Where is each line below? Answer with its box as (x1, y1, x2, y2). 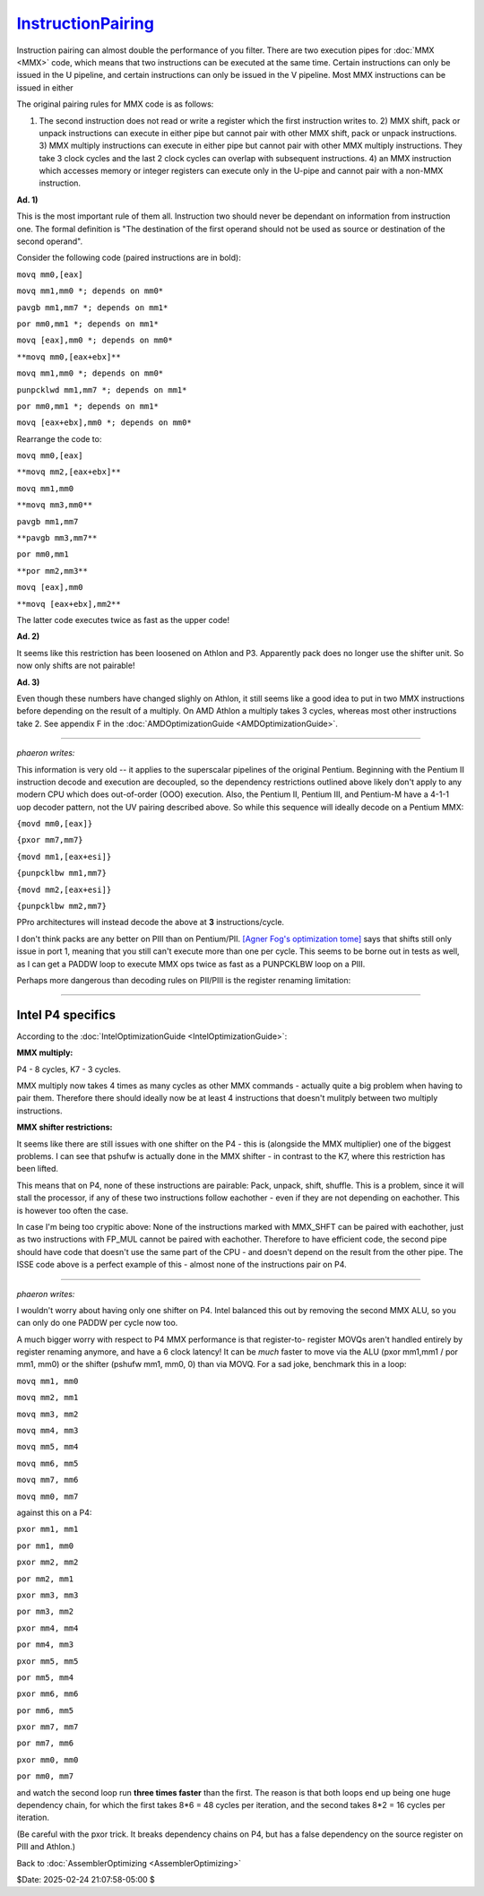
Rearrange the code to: (16, 433, 102, 444)
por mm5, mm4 (16, 1672, 74, 1683)
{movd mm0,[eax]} (16, 818, 93, 829)
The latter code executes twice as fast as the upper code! (16, 615, 230, 625)
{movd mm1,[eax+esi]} (16, 852, 112, 861)
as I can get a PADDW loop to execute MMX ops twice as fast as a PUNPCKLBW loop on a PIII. (16, 958, 366, 969)
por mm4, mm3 (16, 1640, 74, 1649)
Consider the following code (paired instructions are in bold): (16, 252, 241, 264)
